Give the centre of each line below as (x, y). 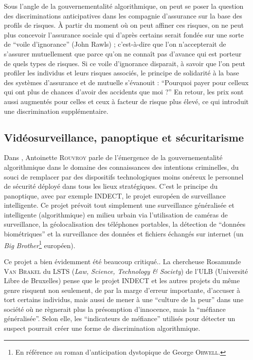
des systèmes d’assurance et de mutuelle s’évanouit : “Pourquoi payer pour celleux (126, 82)
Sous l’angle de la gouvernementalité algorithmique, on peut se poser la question (124, 6)
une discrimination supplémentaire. (56, 111)
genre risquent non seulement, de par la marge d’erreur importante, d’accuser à (122, 290)
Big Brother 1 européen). (40, 244)
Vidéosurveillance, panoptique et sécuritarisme (124, 137)
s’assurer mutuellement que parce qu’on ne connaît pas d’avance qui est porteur (123, 53)
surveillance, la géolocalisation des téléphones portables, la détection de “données (125, 224)
